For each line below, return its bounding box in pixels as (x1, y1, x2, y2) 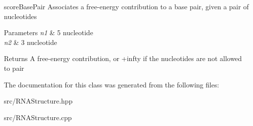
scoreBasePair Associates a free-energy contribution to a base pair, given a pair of (4, 1, 249, 11)
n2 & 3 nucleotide (4, 37, 57, 47)
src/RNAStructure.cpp (4, 112, 72, 122)
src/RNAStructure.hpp (4, 96, 73, 106)
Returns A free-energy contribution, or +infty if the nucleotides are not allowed (4, 53, 242, 63)
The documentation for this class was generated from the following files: (4, 79, 219, 89)
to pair (4, 63, 24, 73)
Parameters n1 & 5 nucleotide (4, 27, 93, 38)
